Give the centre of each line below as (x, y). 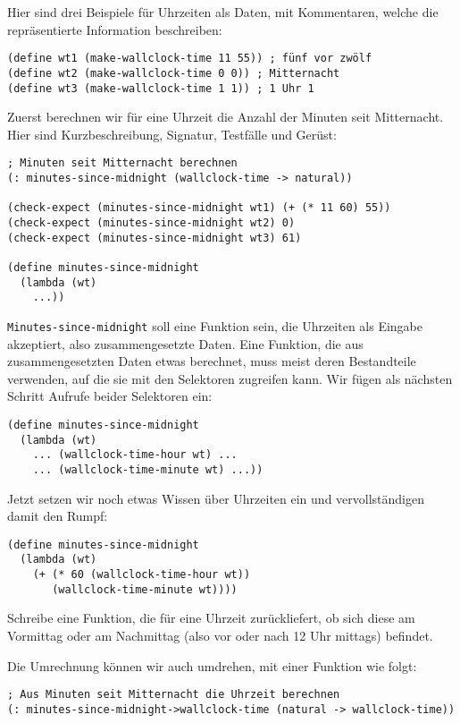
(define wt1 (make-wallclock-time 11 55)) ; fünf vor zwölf (190, 59)
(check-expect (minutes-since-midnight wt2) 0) (151, 222)
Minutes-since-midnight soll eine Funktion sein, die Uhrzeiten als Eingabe (215, 325)
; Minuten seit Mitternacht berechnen (122, 163)
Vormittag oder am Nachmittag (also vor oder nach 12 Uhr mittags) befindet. (220, 635)
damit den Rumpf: (58, 516)
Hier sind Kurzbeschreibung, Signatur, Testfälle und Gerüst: (172, 134)
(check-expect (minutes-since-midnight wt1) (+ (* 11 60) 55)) (199, 208)
